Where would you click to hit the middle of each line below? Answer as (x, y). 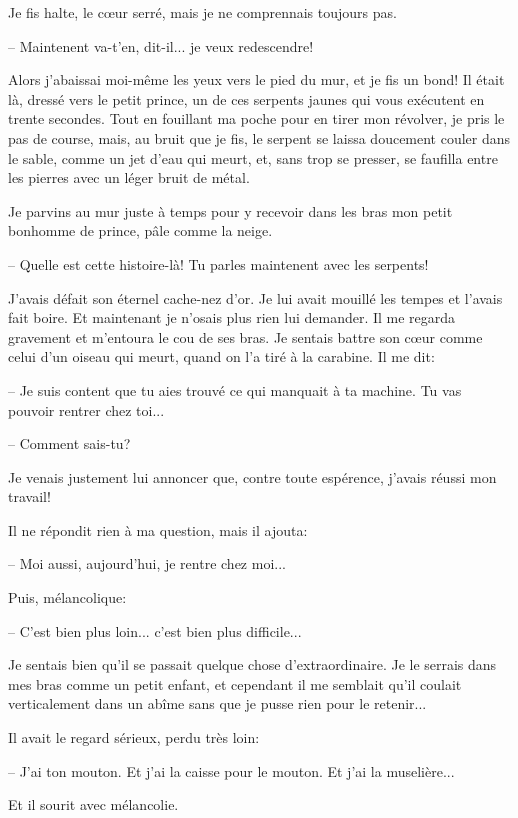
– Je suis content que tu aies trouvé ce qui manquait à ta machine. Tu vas (235, 389)
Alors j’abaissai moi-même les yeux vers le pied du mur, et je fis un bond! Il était (256, 79)
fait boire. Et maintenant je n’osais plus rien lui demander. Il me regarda (232, 317)
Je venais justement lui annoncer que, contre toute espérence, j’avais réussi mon (252, 476)
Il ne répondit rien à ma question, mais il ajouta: (158, 529)
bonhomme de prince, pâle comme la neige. (140, 230)
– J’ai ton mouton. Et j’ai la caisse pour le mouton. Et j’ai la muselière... (231, 770)
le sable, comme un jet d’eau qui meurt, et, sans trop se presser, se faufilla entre (253, 157)
